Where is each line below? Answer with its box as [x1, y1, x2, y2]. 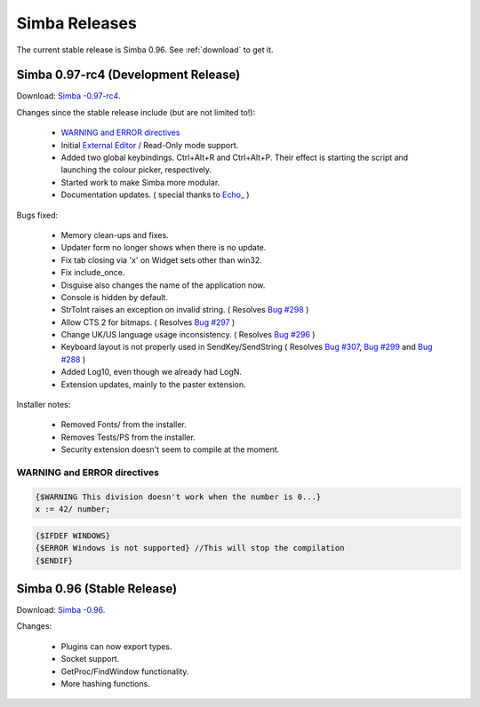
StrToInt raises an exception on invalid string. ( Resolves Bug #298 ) [60, 305, 309, 315]
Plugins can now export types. [60, 640, 172, 652]
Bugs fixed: [16, 210, 59, 220]
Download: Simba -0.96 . [16, 605, 106, 616]
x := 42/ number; [35, 504, 111, 514]
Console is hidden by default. [60, 291, 169, 302]
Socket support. [60, 654, 120, 664]
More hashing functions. [60, 678, 150, 688]
